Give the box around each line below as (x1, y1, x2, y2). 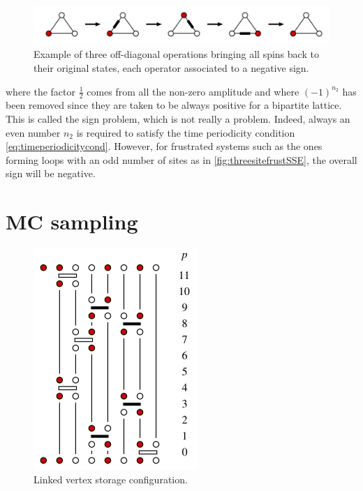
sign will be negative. (6, 166, 96, 181)
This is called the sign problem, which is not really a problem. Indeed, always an (6, 111, 350, 126)
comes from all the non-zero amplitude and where (87, 84, 299, 98)
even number (6, 125, 61, 139)
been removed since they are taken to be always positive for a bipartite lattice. (6, 98, 342, 112)
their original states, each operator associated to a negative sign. (34, 60, 309, 75)
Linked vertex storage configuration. (34, 471, 188, 486)
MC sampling (6, 207, 138, 236)
